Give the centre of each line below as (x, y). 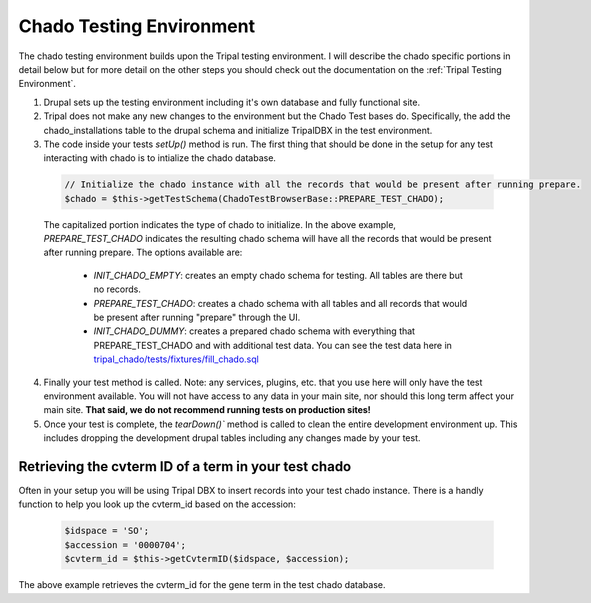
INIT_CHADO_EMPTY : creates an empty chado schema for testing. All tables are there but (278, 275)
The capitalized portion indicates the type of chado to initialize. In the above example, (220, 224)
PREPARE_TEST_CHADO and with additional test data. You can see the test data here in (272, 345)
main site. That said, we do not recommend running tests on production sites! (207, 410)
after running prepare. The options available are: (143, 252)
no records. (117, 289)
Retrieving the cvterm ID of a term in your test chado (185, 466)
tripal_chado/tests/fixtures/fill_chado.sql (176, 359)
